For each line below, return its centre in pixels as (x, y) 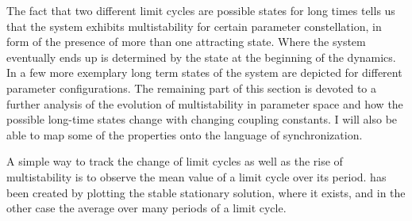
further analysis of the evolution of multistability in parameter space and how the (205, 103)
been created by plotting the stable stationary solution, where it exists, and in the (206, 192)
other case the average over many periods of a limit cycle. (146, 208)
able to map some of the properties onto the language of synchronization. (185, 134)
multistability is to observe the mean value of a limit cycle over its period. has (196, 176)
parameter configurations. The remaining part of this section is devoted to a (192, 88)
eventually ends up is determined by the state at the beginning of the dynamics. (201, 57)
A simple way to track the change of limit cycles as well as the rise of (175, 161)
